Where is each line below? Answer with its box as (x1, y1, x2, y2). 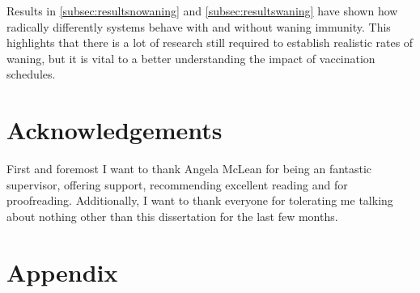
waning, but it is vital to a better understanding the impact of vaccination (6, 49, 375, 66)
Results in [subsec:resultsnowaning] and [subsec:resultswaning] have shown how (6, 2, 398, 19)
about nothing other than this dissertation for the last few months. (6, 207, 338, 224)
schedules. (6, 66, 56, 83)
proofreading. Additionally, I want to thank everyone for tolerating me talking (6, 192, 393, 209)
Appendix (6, 255, 118, 288)
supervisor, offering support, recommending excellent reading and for (6, 176, 348, 193)
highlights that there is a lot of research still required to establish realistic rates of (6, 34, 414, 51)
